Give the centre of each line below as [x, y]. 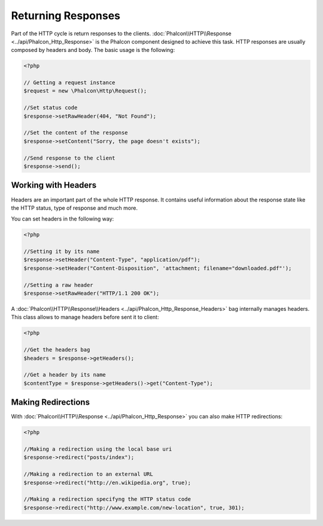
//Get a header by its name [65, 375]
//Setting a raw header [59, 285]
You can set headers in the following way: [63, 219]
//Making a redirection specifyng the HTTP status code [107, 499]
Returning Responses [66, 16]
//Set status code [51, 108]
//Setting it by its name [62, 252]
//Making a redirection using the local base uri [98, 449]
